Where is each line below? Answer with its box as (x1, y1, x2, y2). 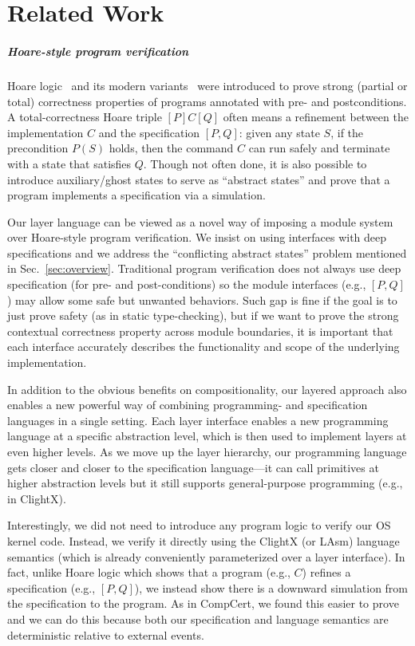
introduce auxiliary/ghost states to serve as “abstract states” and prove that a (7, 171, 390, 187)
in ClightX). (7, 490, 66, 506)
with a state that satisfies (7, 155, 132, 171)
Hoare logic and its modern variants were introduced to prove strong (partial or (7, 77, 408, 93)
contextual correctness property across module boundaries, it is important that (7, 322, 393, 339)
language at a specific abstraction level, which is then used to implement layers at (7, 427, 407, 444)
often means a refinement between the (223, 108, 409, 125)
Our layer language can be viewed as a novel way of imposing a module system (7, 213, 393, 230)
